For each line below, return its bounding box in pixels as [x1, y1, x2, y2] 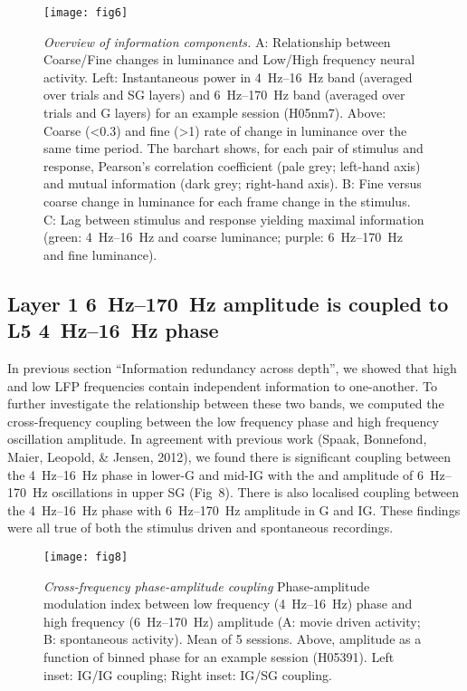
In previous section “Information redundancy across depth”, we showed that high [7, 358, 457, 377]
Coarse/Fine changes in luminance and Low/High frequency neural [43, 50, 415, 69]
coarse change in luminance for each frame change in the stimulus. [43, 192, 411, 210]
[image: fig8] [43, 550, 129, 563]
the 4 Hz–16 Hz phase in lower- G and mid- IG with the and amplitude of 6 [7, 465, 424, 484]
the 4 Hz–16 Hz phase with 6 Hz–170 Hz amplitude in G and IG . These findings [7, 500, 461, 519]
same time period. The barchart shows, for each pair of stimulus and [43, 139, 424, 158]
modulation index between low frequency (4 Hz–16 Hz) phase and [43, 594, 413, 613]
